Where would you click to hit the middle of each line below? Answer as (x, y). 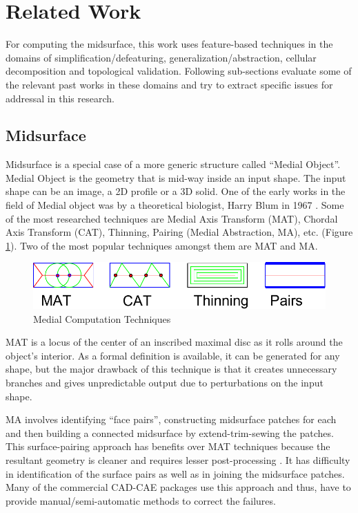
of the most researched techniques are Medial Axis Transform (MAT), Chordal (172, 218)
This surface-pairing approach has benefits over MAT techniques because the (168, 446)
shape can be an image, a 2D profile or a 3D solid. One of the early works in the (176, 191)
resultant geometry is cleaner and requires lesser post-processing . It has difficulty (178, 459)
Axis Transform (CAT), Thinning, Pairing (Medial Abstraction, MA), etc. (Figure (179, 232)
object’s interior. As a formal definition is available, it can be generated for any (173, 355)
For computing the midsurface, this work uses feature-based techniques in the (169, 44)
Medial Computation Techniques (102, 318)
